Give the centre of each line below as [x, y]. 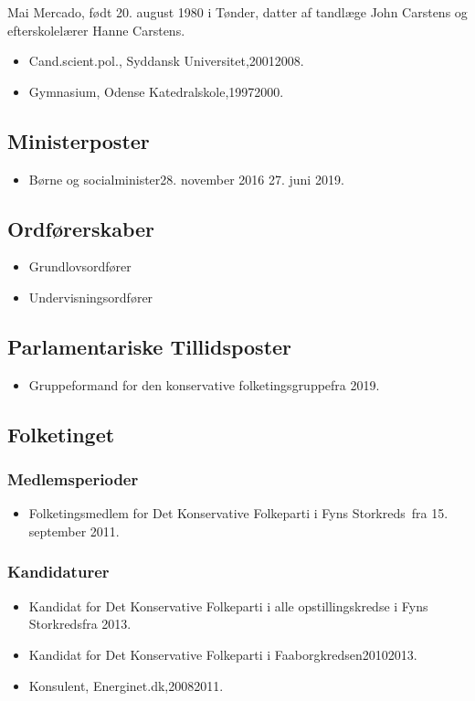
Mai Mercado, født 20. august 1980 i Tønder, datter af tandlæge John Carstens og [237, 12]
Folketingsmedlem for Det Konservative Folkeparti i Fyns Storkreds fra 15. [238, 513]
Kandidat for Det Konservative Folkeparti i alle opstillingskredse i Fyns [228, 605]
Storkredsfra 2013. [80, 624]
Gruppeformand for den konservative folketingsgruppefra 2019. [204, 384]
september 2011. [74, 531]
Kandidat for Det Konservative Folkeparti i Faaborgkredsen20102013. [223, 654]
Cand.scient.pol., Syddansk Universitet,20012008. [166, 61]
